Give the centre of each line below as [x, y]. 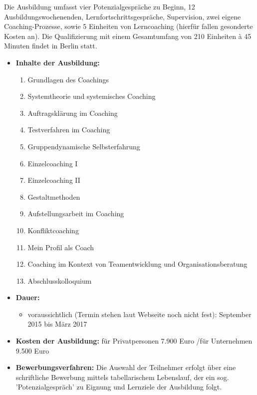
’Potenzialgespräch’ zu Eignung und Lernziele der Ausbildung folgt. [119, 387]
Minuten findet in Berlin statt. [51, 46]
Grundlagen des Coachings [68, 79]
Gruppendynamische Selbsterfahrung [84, 146]
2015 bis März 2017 [57, 324]
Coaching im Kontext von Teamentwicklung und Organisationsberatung [137, 264]
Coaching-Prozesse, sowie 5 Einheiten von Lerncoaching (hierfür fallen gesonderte [128, 26]
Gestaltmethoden [54, 197]
